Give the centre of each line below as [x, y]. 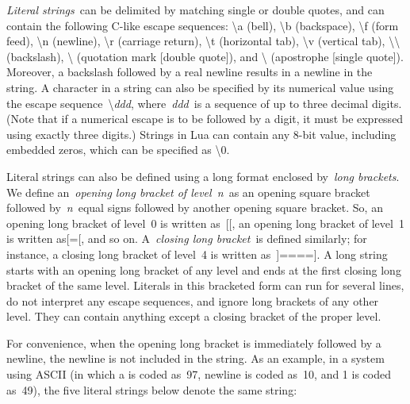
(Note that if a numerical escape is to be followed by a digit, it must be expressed [205, 119]
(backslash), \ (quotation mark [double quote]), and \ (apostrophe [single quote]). [205, 56]
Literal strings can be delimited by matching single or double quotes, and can [195, 10]
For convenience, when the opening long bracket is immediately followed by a [194, 342]
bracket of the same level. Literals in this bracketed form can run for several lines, [205, 285]
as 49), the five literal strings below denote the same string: [152, 389]
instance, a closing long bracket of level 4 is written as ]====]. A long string [197, 254]
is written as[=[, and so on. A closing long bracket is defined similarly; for [187, 239]
